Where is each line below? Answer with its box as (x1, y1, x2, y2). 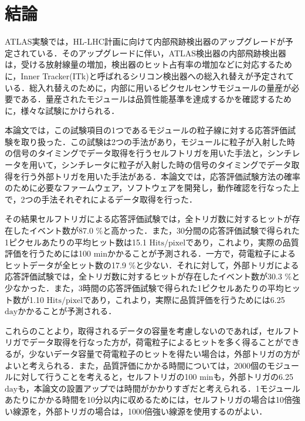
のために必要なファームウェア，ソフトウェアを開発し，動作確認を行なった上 (5, 181, 300, 194)
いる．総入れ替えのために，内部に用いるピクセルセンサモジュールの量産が (5, 81, 292, 93)
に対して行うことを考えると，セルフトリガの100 (12, 371, 197, 383)
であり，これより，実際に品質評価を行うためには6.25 (83, 293, 285, 305)
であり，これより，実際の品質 (185, 235, 299, 248)
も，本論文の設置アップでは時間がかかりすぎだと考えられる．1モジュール (18, 382, 300, 394)
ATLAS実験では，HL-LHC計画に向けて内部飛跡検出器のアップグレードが (5, 35, 285, 48)
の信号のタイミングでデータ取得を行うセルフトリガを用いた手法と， (5, 147, 267, 159)
